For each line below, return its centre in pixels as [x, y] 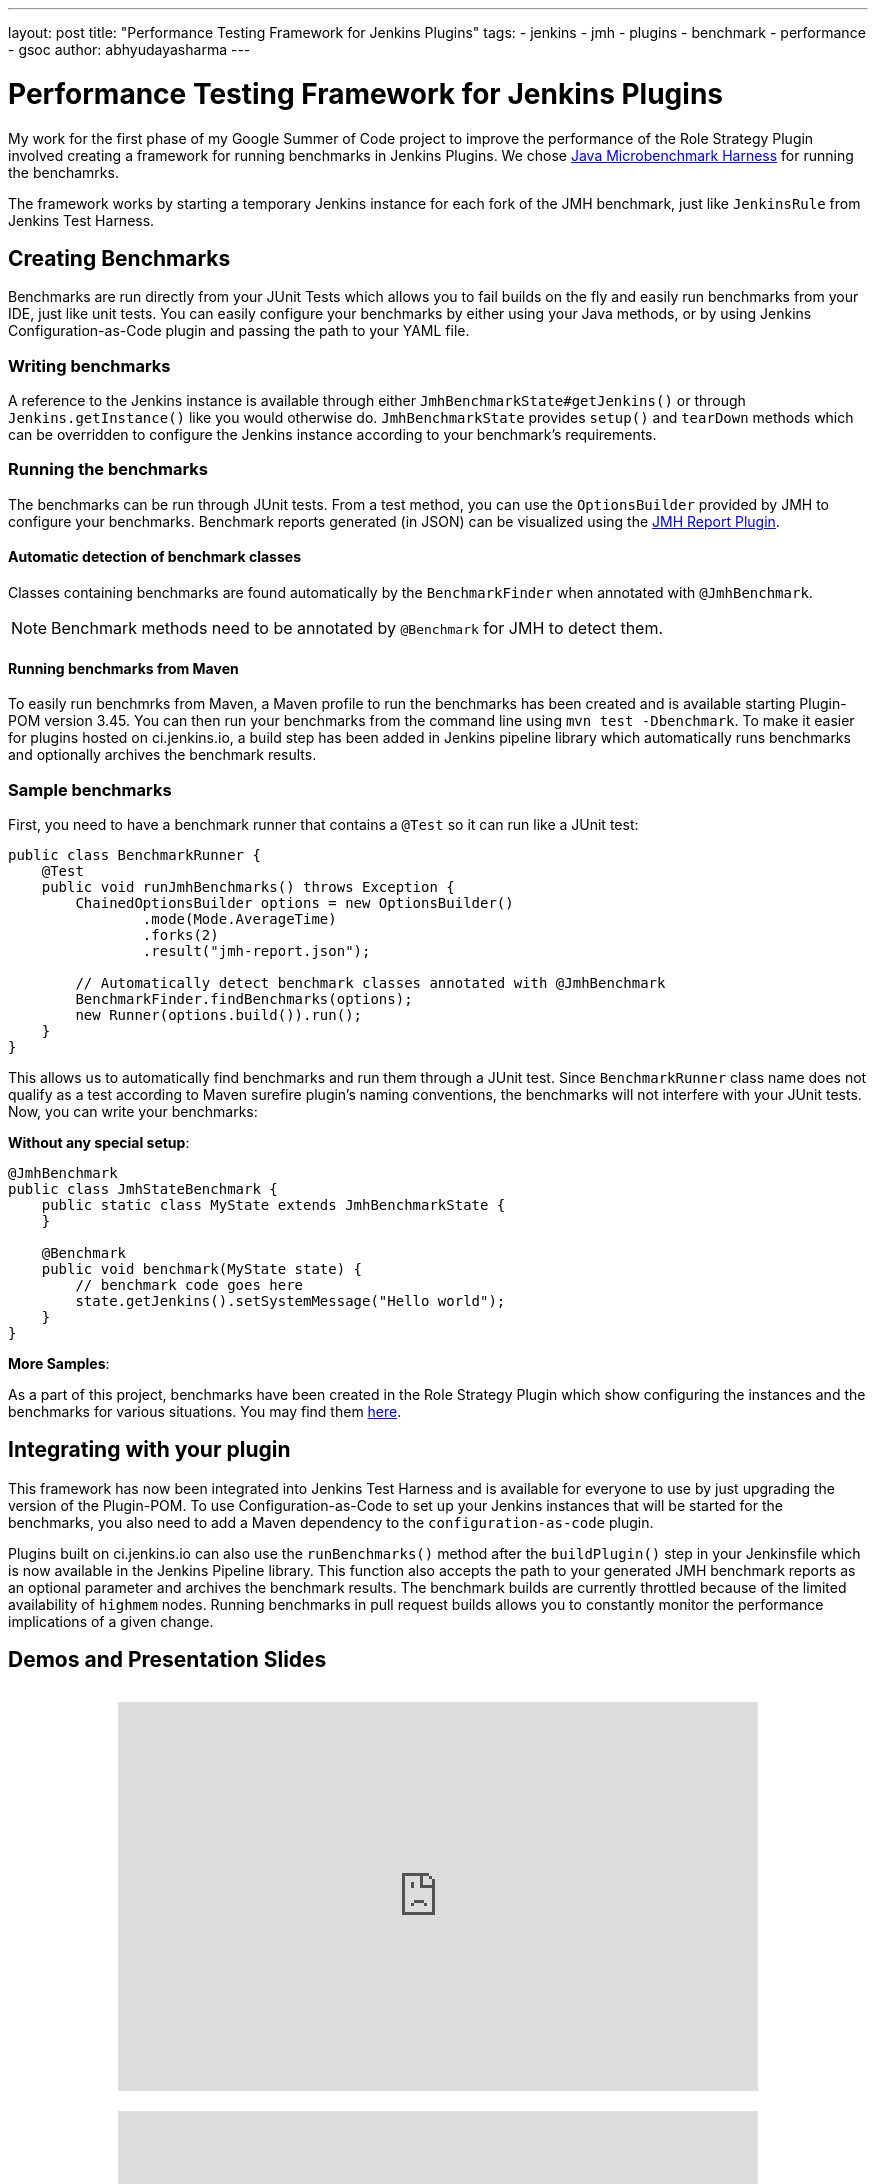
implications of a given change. [111, 1621]
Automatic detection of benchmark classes [154, 557]
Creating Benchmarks [119, 258]
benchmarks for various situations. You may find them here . [205, 1412]
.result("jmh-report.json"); [256, 951]
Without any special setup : [99, 1143]
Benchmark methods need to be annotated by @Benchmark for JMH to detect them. [357, 628]
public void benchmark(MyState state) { [202, 1269]
